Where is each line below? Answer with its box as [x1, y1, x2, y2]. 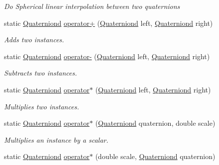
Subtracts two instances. [4, 68, 77, 78]
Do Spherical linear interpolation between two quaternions [4, 1, 180, 11]
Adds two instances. [4, 34, 64, 45]
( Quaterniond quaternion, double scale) [95, 118, 216, 128]
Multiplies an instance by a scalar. [4, 134, 109, 145]
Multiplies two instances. [4, 101, 79, 111]
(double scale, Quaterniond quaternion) [95, 151, 216, 162]
